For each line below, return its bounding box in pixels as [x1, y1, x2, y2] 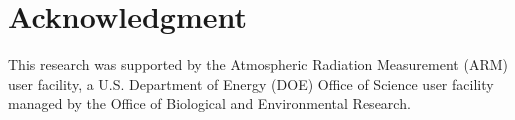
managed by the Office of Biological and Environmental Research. [8, 93, 411, 114]
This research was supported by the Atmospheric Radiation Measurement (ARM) [8, 54, 508, 75]
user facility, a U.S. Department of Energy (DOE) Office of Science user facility [8, 73, 494, 94]
